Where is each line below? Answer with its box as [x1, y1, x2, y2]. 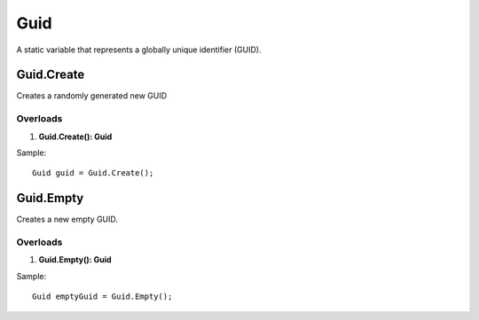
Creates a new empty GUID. [16, 214, 119, 225]
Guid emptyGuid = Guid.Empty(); [32, 292, 173, 301]
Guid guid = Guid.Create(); [32, 168, 154, 178]
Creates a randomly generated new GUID [16, 90, 168, 101]
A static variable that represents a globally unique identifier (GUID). [16, 44, 262, 55]
